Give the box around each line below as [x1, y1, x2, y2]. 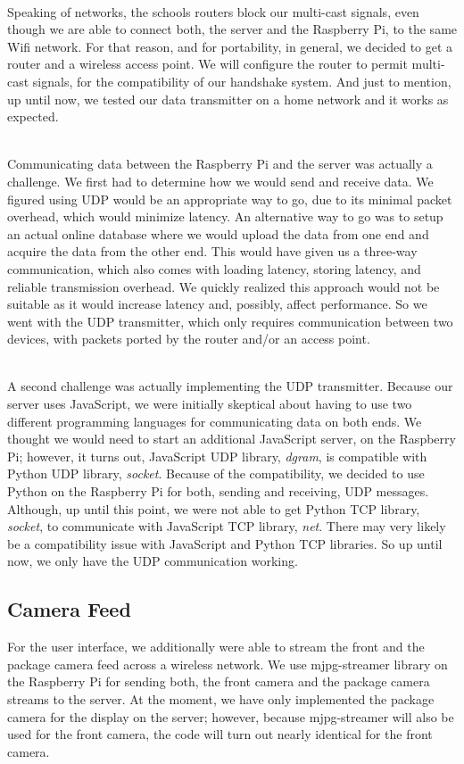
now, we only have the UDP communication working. [7, 552, 298, 570]
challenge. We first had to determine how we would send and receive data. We [7, 171, 434, 190]
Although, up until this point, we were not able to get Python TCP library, [7, 499, 420, 518]
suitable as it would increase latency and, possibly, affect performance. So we [7, 295, 427, 313]
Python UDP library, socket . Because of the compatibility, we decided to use [7, 464, 425, 483]
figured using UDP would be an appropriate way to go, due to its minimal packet [7, 189, 452, 208]
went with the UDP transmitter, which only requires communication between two [7, 311, 453, 330]
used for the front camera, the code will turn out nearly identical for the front [7, 725, 433, 743]
